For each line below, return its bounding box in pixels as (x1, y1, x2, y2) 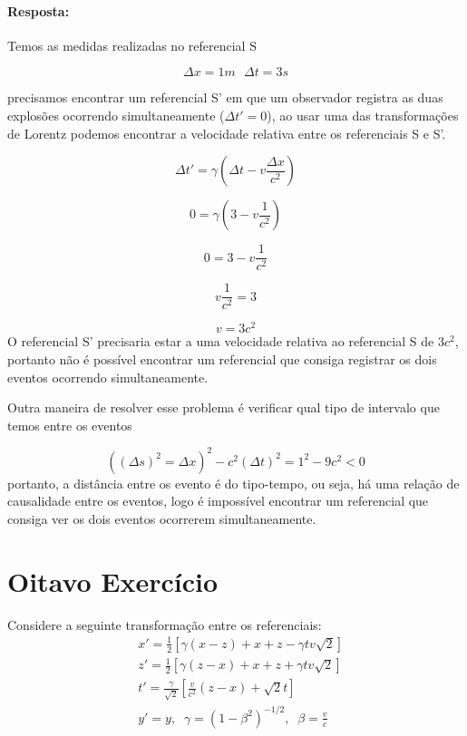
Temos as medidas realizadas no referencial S (7, 35, 257, 54)
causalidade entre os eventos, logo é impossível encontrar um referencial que (7, 491, 429, 510)
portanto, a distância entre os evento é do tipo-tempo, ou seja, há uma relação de (7, 473, 460, 492)
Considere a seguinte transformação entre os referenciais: (7, 615, 322, 634)
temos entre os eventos (7, 415, 132, 434)
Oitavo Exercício (7, 562, 219, 599)
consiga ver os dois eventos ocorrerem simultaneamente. (7, 509, 316, 528)
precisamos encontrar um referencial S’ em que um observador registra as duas (7, 88, 443, 107)
